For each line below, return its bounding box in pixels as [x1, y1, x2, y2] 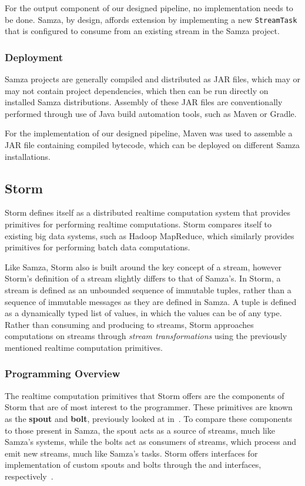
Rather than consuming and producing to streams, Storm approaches [5, 318, 254, 330]
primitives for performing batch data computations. [5, 241, 190, 253]
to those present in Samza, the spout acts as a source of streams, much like [5, 424, 275, 436]
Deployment [5, 49, 63, 64]
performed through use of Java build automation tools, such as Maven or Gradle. [5, 107, 297, 119]
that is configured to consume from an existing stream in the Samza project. [5, 25, 280, 37]
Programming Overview [5, 366, 120, 381]
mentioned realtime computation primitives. [5, 341, 163, 353]
